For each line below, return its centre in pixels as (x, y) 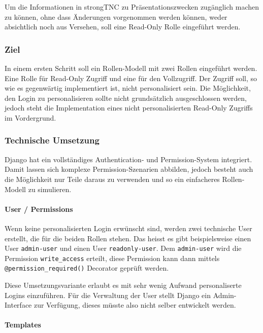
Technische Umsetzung (52, 140)
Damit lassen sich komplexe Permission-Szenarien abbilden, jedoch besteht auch (129, 169)
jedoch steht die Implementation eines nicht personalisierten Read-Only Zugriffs (129, 108)
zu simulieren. (50, 189)
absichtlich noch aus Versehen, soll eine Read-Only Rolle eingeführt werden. (123, 27)
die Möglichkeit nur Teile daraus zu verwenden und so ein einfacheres (112, 179)
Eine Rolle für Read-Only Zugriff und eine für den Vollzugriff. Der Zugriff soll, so (131, 78)
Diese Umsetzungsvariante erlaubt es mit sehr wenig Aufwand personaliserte (123, 285)
